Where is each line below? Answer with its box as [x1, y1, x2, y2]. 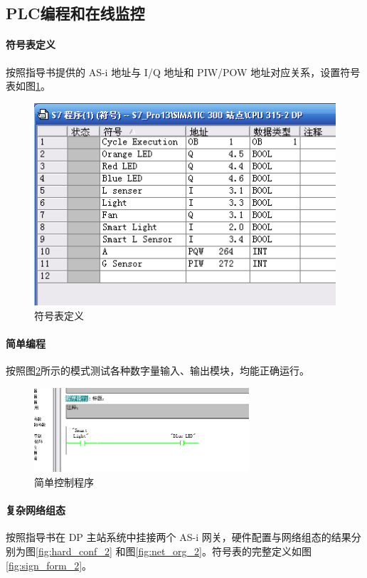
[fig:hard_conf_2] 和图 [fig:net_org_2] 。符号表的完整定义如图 [36, 544, 312, 559]
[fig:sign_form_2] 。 [6, 557, 92, 572]
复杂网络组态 [6, 503, 65, 517]
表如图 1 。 [6, 78, 50, 93]
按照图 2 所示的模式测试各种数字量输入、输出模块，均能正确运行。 [6, 363, 309, 378]
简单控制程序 [34, 475, 94, 490]
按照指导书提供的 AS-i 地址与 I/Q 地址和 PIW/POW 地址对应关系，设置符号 [6, 64, 361, 79]
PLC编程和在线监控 [6, 2, 145, 24]
